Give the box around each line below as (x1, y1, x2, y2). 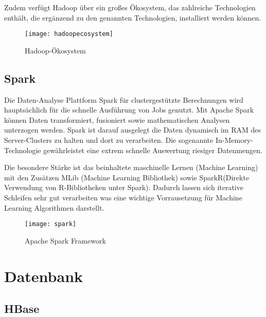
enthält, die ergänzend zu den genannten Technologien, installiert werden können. (4, 12, 261, 23)
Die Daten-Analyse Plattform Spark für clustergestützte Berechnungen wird (4, 94, 243, 105)
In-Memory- (215, 135, 253, 145)
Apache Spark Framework (25, 235, 106, 246)
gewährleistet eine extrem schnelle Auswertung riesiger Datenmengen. (43, 144, 262, 155)
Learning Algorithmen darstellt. (4, 202, 104, 213)
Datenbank (4, 265, 83, 286)
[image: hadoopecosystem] (25, 30, 113, 38)
